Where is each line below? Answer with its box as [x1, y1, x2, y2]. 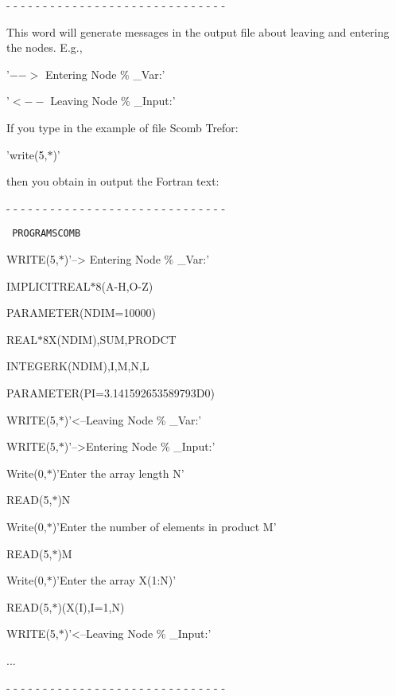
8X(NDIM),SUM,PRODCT [43, 330, 177, 347]
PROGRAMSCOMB [12, 228, 81, 240]
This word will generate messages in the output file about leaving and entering [6, 23, 390, 40]
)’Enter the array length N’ [52, 464, 184, 481]
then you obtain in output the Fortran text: [6, 173, 219, 190]
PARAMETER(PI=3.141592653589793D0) [6, 384, 215, 401]
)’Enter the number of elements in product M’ [52, 518, 277, 534]
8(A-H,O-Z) [95, 277, 153, 294]
